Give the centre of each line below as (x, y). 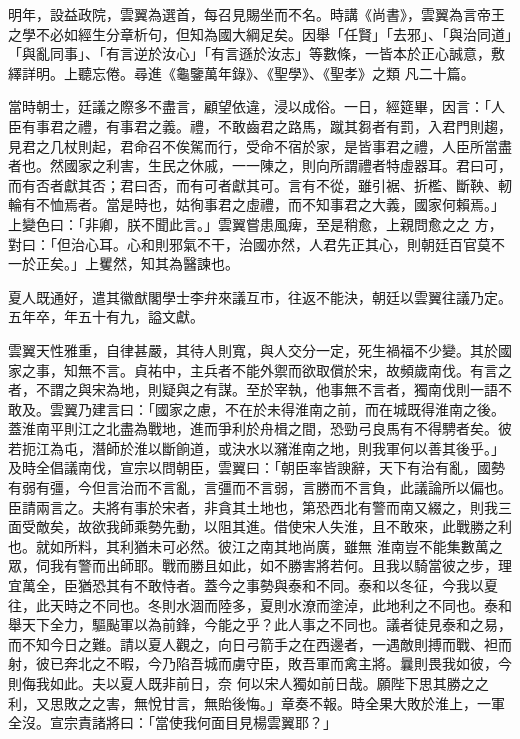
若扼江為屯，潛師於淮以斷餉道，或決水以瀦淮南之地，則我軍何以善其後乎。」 (256, 447)
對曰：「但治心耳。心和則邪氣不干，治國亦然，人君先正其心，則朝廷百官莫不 (256, 243)
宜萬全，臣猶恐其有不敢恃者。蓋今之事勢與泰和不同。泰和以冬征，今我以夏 (253, 585)
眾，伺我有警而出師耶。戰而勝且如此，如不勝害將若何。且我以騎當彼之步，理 (260, 565)
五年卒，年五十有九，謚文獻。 (106, 316)
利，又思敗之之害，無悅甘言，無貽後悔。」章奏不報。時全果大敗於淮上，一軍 (256, 702)
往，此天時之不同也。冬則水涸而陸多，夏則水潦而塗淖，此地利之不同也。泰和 (260, 604)
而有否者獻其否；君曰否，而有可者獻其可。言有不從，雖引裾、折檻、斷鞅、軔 (260, 184)
